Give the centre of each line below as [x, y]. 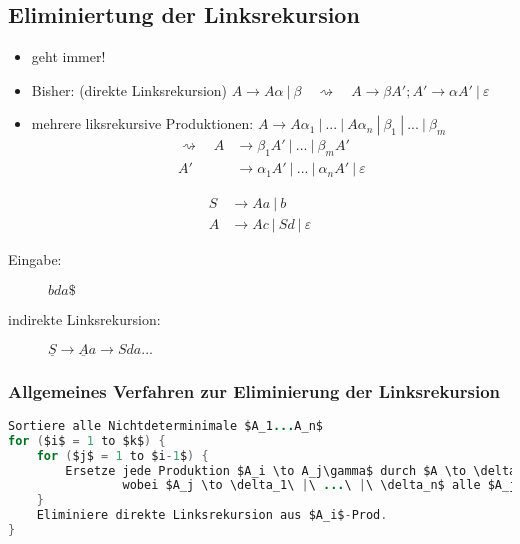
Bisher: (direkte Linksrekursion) [129, 89]
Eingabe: [35, 259]
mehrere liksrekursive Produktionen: [142, 123]
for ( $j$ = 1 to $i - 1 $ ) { [122, 455]
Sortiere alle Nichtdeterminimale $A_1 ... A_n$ [165, 425]
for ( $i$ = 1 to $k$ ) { [87, 440]
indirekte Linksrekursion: [84, 318]
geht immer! [68, 56]
